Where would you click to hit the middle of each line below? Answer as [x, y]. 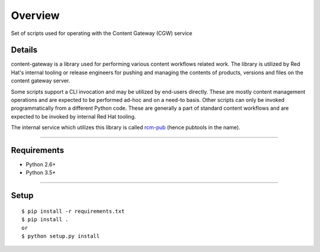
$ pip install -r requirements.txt [73, 211]
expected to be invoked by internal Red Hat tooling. [73, 116]
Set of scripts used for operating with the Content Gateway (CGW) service [102, 33]
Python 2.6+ [41, 165]
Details [24, 50]
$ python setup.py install [61, 236]
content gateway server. [41, 81]
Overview [35, 15]
